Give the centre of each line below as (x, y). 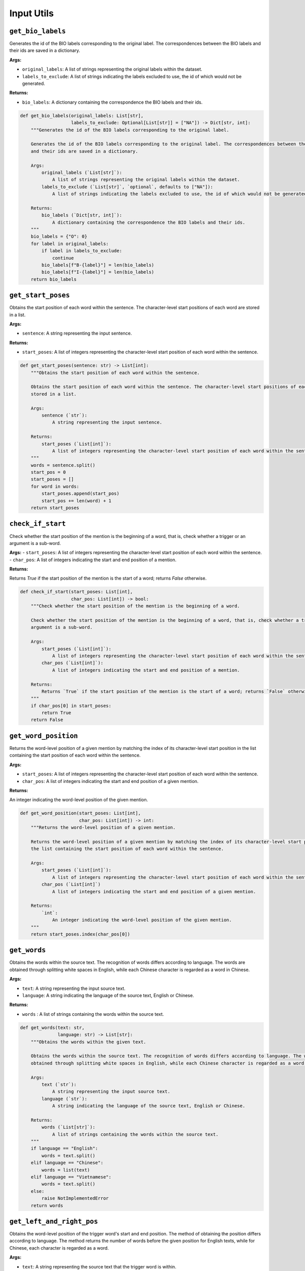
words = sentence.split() (63, 465)
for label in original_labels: (70, 244)
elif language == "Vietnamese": (71, 1177)
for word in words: (55, 486)
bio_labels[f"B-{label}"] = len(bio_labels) (98, 265)
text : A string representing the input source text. (74, 988)
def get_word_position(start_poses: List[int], (80, 813)
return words (47, 1205)
